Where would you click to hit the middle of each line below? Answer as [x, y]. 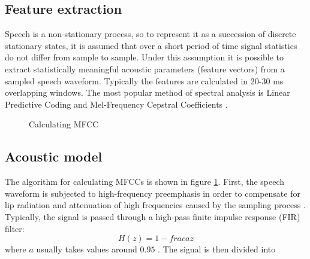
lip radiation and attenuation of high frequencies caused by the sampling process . [155, 205]
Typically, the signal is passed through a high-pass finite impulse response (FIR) [153, 216]
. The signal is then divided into [217, 249]
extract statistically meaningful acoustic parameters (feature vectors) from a [145, 68]
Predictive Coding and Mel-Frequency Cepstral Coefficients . [116, 104]
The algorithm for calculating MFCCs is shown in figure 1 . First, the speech [145, 182]
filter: [15, 228]
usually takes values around [87, 249]
